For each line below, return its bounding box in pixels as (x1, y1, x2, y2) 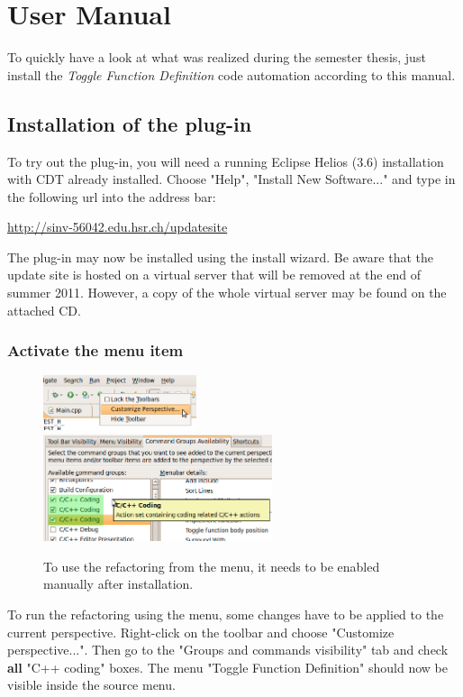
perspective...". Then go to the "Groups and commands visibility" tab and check (7, 640, 449, 659)
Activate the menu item (7, 339, 184, 362)
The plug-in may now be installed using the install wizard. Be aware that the (7, 247, 433, 266)
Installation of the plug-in (7, 109, 252, 137)
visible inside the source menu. (7, 675, 176, 694)
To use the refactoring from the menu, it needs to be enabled (43, 556, 380, 575)
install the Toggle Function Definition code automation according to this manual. (7, 65, 456, 84)
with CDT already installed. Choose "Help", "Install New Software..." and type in (7, 170, 456, 188)
